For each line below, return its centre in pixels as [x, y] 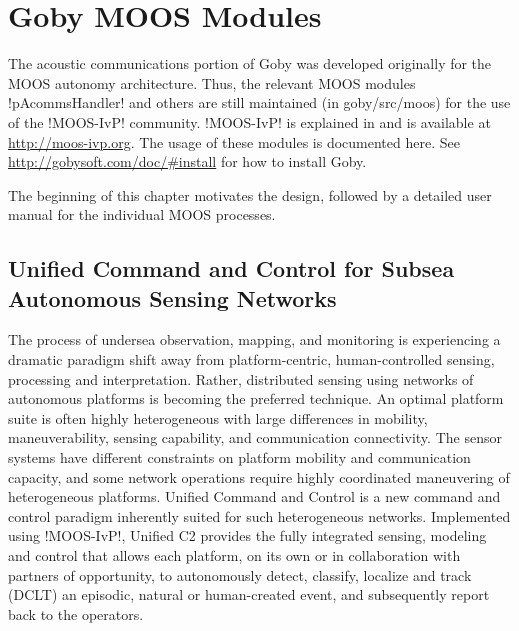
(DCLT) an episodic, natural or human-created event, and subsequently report [249, 594]
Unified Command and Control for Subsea [231, 268]
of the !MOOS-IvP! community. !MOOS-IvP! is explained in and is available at [249, 121]
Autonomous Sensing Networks [172, 297]
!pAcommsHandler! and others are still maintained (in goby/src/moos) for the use [259, 102]
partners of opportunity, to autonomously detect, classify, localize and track [240, 574]
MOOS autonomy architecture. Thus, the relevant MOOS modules [212, 82]
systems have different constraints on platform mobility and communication [239, 457]
